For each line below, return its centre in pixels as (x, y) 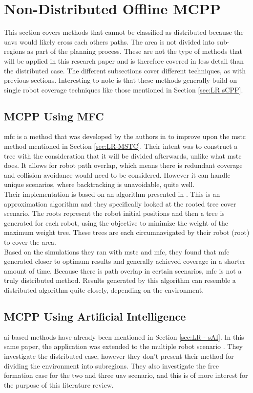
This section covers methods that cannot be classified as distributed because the (124, 32)
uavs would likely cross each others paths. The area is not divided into (109, 41)
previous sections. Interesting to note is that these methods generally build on (121, 80)
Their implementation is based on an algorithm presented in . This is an (112, 194)
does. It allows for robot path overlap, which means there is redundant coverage (123, 165)
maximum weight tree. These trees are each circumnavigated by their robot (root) (127, 232)
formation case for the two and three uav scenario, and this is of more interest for (126, 375)
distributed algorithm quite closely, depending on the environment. (104, 289)
